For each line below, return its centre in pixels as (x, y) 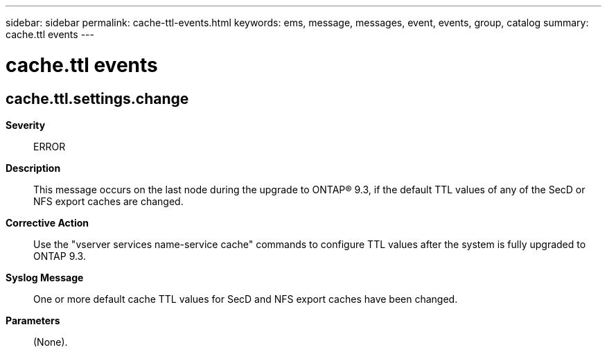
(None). (51, 342)
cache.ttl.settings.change (97, 98)
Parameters (33, 320)
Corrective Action (47, 222)
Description (33, 168)
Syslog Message (45, 277)
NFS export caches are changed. (108, 201)
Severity (26, 125)
